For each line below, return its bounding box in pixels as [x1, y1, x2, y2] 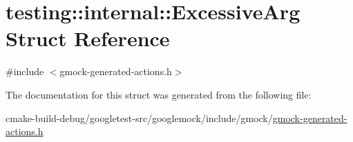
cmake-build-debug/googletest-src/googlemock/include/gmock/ [6, 110, 273, 125]
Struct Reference [6, 24, 170, 52]
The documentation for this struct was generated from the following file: [6, 87, 312, 101]
